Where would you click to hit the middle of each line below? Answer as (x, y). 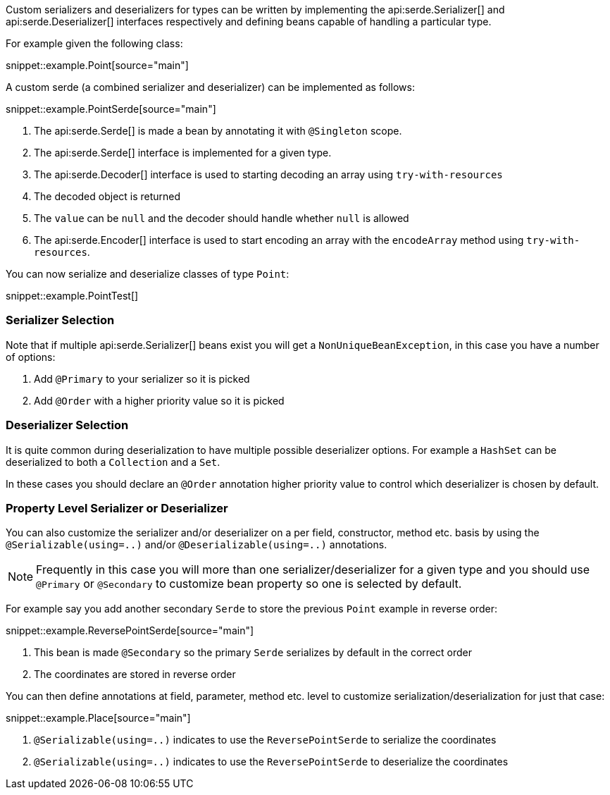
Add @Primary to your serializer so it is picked (142, 378)
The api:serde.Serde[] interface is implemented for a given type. (183, 153)
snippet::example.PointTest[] (72, 296)
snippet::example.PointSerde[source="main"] (111, 109)
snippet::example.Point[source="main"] (97, 65)
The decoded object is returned (107, 196)
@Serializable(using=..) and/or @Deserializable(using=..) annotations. (197, 545)
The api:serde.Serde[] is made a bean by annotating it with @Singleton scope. (218, 131)
